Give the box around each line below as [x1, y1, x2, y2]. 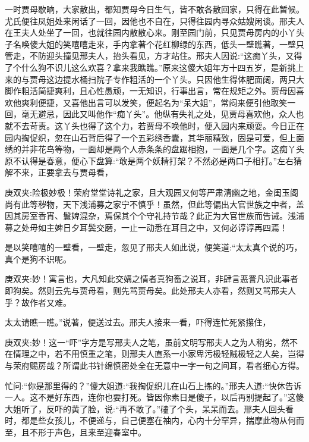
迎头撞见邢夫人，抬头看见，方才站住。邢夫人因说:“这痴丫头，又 [46, 49, 294, 62]
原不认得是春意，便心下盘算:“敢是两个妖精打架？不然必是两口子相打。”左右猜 [5, 154, 302, 167]
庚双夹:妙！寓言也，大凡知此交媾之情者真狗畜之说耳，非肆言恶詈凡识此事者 [5, 272, 298, 285]
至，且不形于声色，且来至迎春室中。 [5, 426, 146, 438]
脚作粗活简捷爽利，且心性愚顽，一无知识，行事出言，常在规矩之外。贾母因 [5, 84, 296, 97]
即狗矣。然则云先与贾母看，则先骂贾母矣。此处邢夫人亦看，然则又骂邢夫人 [5, 284, 296, 297]
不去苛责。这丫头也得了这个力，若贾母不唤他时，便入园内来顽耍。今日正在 [12, 119, 304, 131]
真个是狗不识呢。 [5, 252, 71, 265]
